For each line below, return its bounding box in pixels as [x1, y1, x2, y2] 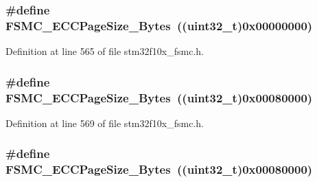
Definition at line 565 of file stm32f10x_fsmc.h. [5, 44, 204, 58]
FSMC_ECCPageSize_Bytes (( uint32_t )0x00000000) [5, 16, 313, 34]
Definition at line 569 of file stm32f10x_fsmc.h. [5, 115, 204, 130]
